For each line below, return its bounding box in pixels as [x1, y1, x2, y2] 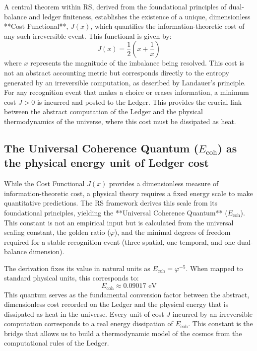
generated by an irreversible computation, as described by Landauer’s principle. [4, 77, 246, 87]
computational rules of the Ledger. [4, 338, 109, 348]
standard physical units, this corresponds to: [4, 273, 139, 283]
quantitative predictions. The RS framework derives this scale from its [4, 198, 218, 208]
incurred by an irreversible [172, 308, 253, 319]
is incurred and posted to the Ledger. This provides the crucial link [37, 96, 242, 107]
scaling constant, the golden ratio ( [4, 227, 110, 237]
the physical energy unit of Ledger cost [4, 155, 209, 170]
